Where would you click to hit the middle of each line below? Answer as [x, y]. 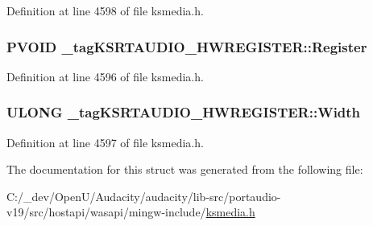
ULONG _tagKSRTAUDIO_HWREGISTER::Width [184, 112]
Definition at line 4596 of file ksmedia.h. [105, 76]
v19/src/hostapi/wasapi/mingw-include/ [106, 212]
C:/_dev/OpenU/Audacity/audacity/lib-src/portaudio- [144, 196]
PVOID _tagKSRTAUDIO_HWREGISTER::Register [187, 46]
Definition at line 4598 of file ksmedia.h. [105, 10]
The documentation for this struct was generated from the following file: [185, 169]
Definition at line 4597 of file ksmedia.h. [105, 142]
